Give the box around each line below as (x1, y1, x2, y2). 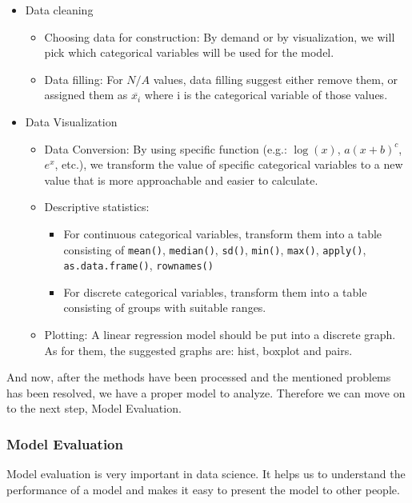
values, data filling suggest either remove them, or (153, 70, 398, 87)
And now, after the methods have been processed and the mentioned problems (6, 369, 391, 385)
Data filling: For (44, 70, 123, 87)
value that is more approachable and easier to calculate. (44, 171, 318, 188)
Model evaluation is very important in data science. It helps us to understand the (6, 465, 406, 482)
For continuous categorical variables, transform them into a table (63, 225, 382, 242)
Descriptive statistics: (44, 198, 150, 215)
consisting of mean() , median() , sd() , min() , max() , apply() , (63, 241, 366, 257)
